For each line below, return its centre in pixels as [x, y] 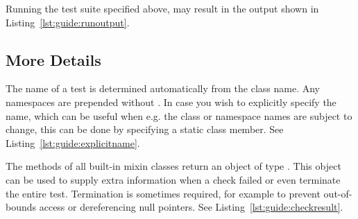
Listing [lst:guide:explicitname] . [73, 142]
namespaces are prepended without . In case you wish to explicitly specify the [171, 102]
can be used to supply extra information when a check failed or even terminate [173, 179]
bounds [21, 207]
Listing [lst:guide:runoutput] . [68, 22]
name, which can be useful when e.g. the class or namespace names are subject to [179, 115]
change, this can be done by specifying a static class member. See [145, 129]
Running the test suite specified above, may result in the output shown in [162, 8]
